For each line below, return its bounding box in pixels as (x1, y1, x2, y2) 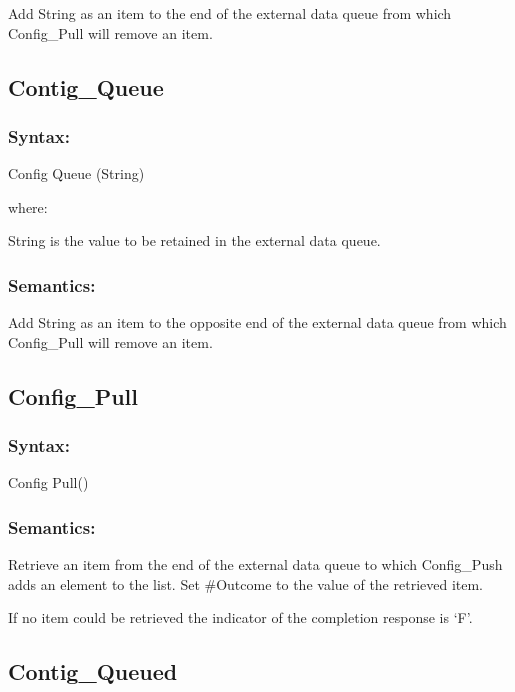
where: (8, 196, 48, 217)
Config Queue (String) (8, 163, 145, 184)
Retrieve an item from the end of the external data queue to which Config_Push (8, 554, 503, 575)
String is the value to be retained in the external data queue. (8, 230, 381, 251)
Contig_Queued (8, 656, 178, 687)
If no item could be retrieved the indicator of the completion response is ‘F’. (8, 607, 473, 628)
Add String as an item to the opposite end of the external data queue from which (8, 312, 507, 333)
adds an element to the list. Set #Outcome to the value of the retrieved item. (8, 573, 484, 594)
